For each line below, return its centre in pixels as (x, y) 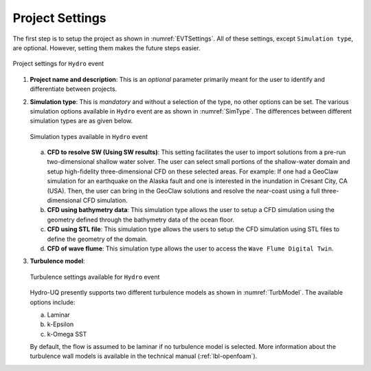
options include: (53, 302)
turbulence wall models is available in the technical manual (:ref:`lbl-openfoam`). (144, 356)
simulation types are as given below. (81, 121)
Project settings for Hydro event (58, 64)
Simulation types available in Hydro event (89, 136)
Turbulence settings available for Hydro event (95, 277)
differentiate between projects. (74, 89)
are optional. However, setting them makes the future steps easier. (106, 47)
